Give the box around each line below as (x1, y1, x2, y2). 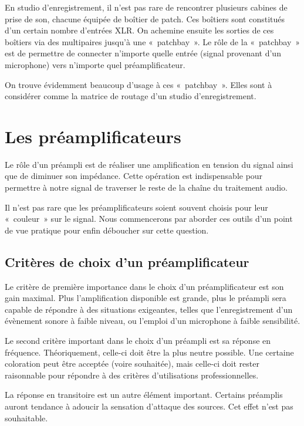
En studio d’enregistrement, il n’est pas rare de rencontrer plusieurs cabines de (5, 1, 288, 13)
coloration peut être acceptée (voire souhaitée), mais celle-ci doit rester (5, 357, 259, 370)
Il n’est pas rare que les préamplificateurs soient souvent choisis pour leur (5, 201, 268, 213)
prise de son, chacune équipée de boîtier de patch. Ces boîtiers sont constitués (5, 12, 285, 25)
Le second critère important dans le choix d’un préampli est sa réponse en (5, 334, 271, 347)
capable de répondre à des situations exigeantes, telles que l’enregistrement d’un (5, 303, 293, 315)
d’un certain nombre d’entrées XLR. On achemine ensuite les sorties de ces (5, 24, 274, 36)
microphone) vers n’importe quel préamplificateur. (5, 58, 185, 70)
